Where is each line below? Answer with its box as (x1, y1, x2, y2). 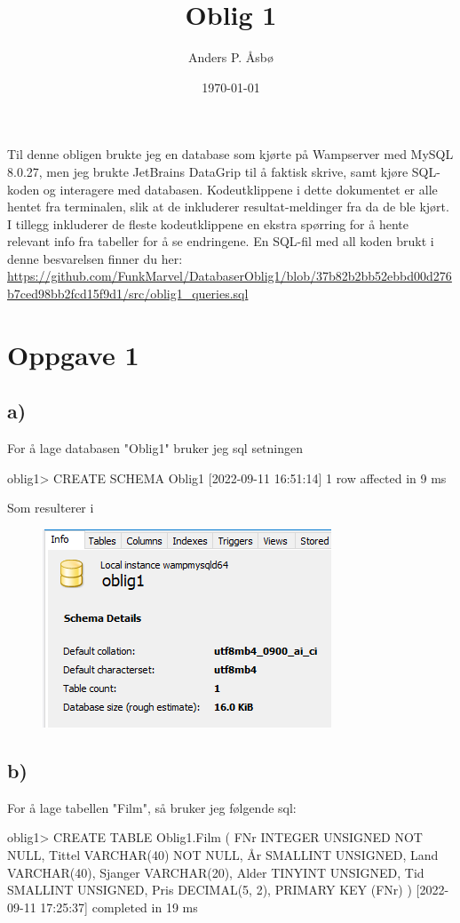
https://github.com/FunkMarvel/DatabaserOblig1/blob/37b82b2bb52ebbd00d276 (7, 267, 452, 285)
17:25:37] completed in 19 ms (40, 897, 198, 916)
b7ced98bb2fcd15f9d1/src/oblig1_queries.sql (7, 284, 249, 303)
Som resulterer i (7, 498, 94, 517)
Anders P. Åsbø (187, 48, 274, 67)
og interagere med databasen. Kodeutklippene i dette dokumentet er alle (43, 179, 438, 198)
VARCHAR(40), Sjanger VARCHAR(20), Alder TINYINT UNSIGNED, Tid (7, 863, 424, 881)
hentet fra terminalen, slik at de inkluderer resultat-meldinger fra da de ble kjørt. (7, 197, 449, 216)
